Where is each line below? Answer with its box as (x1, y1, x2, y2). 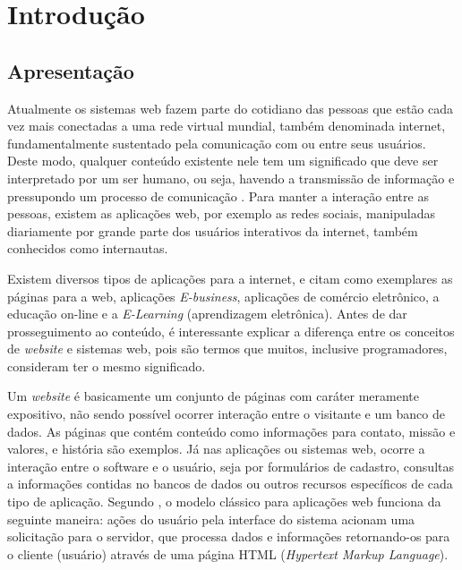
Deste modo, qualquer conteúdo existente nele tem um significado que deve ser (7, 151, 439, 170)
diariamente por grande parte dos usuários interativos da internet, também (7, 221, 418, 240)
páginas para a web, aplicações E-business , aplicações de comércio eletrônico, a (7, 286, 440, 305)
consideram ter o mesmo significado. (7, 356, 206, 375)
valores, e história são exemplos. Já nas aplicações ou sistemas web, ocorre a (7, 439, 425, 458)
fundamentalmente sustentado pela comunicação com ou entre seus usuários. (7, 133, 426, 152)
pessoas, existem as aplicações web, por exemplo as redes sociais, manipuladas (7, 204, 436, 223)
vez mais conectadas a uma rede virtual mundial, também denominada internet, (7, 116, 446, 135)
